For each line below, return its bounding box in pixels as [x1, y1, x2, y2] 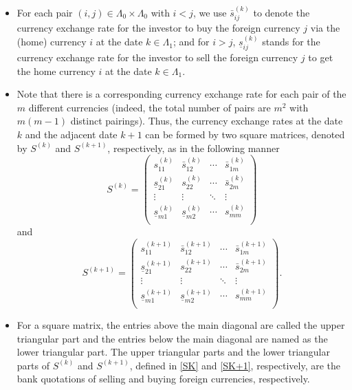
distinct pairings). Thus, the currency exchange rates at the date [70, 113, 343, 128]
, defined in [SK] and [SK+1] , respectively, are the [129, 358, 341, 372]
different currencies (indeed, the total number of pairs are [28, 100, 271, 114]
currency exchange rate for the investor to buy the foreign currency [16, 21, 300, 35]
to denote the [253, 5, 310, 19]
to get [308, 50, 333, 65]
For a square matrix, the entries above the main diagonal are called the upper [16, 318, 345, 332]
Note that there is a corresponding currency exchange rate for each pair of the [16, 87, 346, 101]
